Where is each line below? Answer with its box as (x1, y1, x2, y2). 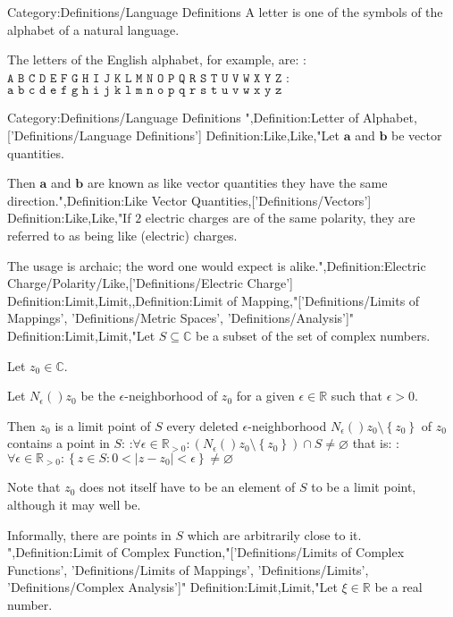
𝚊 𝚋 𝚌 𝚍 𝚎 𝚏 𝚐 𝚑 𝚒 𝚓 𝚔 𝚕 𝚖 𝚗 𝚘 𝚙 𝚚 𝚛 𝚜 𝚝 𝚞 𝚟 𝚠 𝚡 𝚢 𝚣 (7, 84, 282, 97)
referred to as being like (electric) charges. (7, 225, 238, 244)
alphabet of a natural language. (7, 20, 180, 38)
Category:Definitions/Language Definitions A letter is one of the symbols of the (7, 3, 443, 21)
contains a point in (7, 434, 110, 452)
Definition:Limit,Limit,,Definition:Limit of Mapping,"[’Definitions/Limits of (7, 291, 420, 309)
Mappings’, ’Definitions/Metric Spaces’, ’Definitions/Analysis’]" (7, 308, 355, 327)
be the (80, 386, 115, 405)
